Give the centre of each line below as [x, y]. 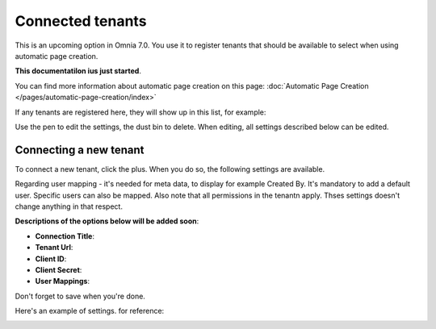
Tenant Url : [54, 248]
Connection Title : [65, 236]
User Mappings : [63, 281]
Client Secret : [59, 269]
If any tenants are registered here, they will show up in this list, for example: [140, 112]
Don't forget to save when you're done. [80, 296]
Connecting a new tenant [80, 150]
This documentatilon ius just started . [78, 71]
